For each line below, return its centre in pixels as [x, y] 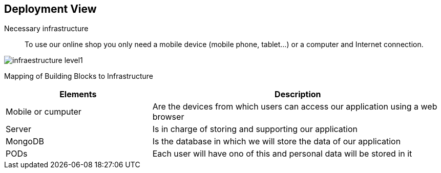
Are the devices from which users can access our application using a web [295, 107]
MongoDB [25, 142]
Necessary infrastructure [46, 29]
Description [298, 94]
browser [168, 117]
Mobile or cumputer [44, 112]
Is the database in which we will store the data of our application [277, 142]
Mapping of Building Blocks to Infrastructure [79, 76]
